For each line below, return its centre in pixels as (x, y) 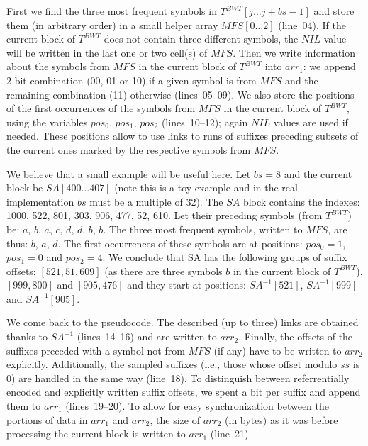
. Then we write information (294, 52)
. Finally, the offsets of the (296, 336)
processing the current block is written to (96, 434)
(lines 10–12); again (205, 122)
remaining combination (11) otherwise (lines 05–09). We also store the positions (180, 94)
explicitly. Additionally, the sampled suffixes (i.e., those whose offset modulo (172, 364)
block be (25, 188)
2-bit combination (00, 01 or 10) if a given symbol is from (132, 80)
